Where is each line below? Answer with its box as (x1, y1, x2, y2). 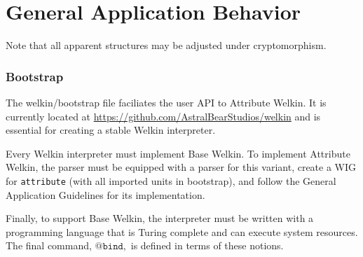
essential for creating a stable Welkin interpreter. (6, 123, 216, 137)
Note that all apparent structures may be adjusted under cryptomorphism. (6, 38, 327, 53)
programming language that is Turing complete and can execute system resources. (6, 224, 358, 239)
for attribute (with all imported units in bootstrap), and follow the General (6, 173, 336, 188)
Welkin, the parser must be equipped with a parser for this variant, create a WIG (6, 160, 357, 174)
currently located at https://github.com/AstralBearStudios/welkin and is (6, 109, 321, 123)
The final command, (6, 238, 92, 253)
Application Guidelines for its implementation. (6, 187, 205, 202)
